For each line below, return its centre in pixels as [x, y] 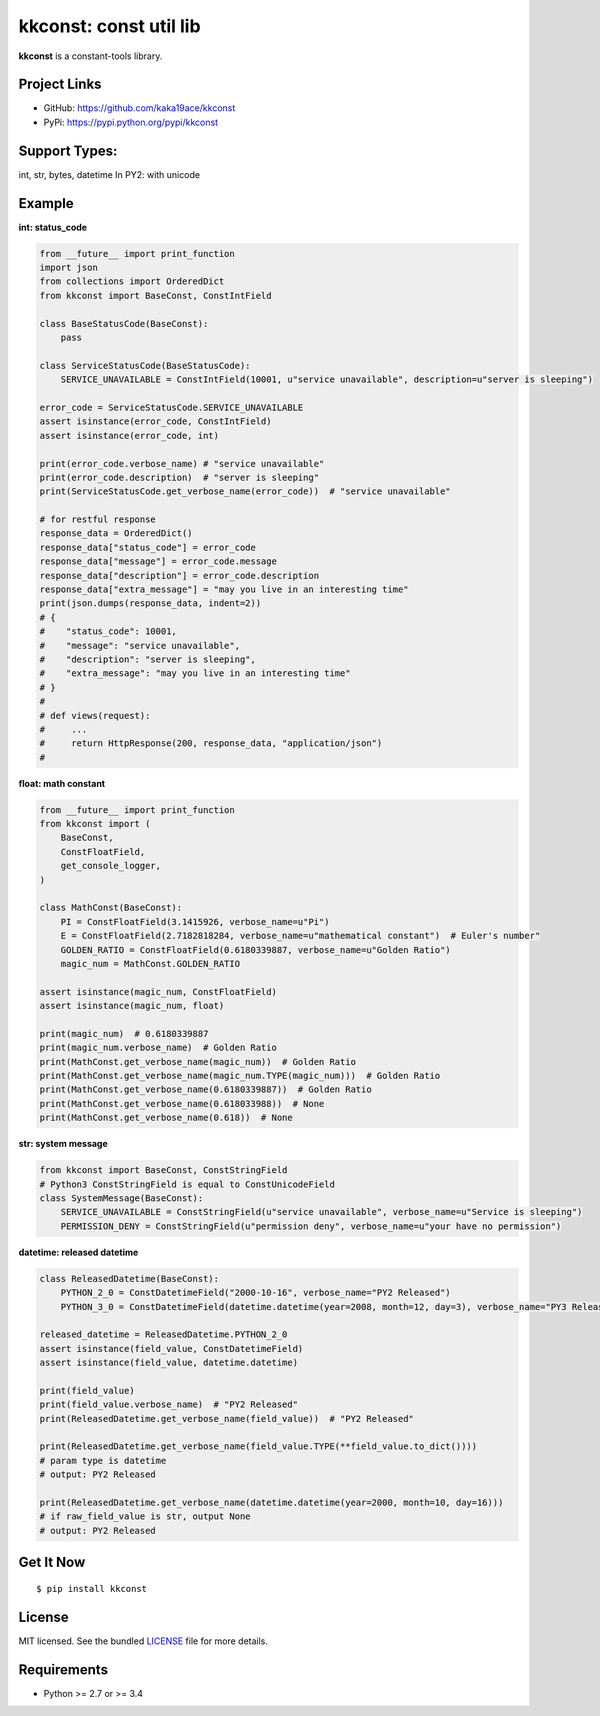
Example [46, 203]
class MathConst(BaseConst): [111, 908]
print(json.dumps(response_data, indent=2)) [150, 603]
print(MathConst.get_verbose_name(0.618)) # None [166, 1118]
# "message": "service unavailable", [139, 645]
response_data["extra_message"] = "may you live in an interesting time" [224, 589]
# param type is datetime [103, 1460]
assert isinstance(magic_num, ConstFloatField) [158, 991]
